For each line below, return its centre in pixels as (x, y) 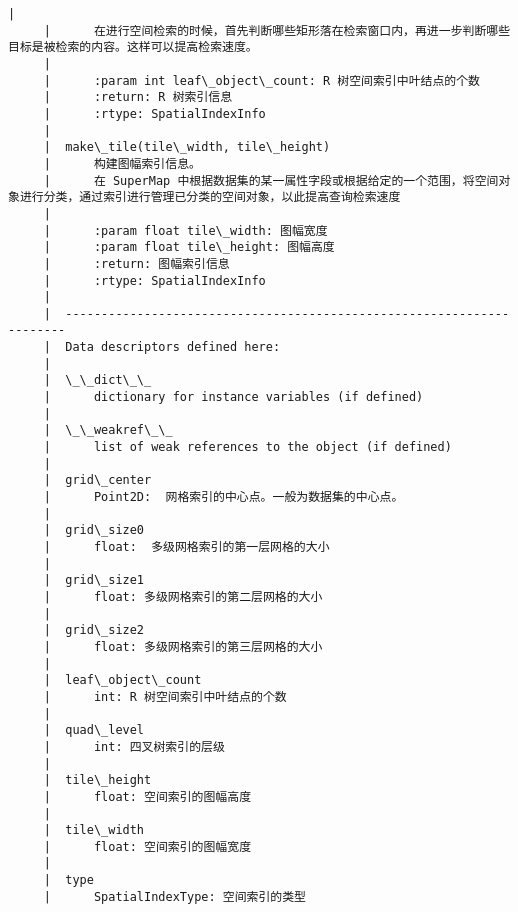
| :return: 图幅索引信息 (136, 263)
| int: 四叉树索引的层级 (134, 746)
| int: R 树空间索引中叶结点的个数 (165, 696)
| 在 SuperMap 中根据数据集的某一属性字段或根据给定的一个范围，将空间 (271, 180)
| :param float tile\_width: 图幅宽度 (185, 230)
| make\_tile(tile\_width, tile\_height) (187, 147)
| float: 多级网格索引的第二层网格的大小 (183, 596)
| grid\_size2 (94, 630)
